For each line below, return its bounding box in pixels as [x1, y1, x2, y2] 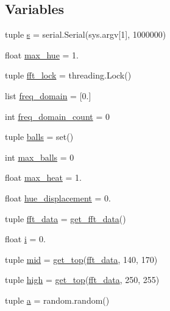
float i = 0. [5, 232, 46, 245]
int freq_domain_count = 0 [5, 110, 110, 122]
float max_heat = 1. [5, 171, 82, 184]
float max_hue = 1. [5, 48, 79, 61]
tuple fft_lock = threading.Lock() [5, 69, 132, 82]
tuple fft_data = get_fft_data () [5, 212, 126, 225]
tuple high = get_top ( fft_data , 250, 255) [5, 273, 160, 286]
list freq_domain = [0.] [5, 89, 91, 102]
